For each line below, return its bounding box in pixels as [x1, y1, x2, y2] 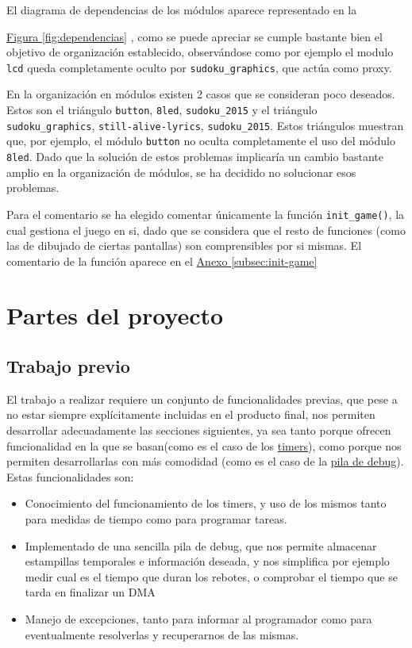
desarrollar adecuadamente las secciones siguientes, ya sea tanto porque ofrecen [6, 422, 391, 439]
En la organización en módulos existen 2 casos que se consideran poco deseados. [6, 86, 395, 102]
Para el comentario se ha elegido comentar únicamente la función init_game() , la [6, 205, 405, 222]
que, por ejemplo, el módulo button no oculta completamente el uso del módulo [6, 132, 395, 149]
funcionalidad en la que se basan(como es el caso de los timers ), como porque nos [6, 437, 402, 454]
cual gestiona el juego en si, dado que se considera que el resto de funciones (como [6, 221, 406, 238]
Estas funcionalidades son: [6, 468, 134, 485]
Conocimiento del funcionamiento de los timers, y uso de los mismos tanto [25, 495, 387, 512]
